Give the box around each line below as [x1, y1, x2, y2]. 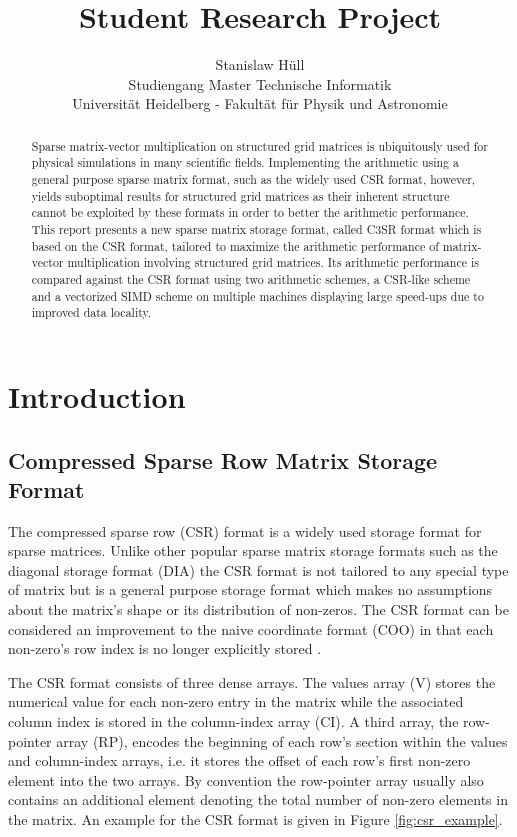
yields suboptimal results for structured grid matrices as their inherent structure [31, 187, 450, 204]
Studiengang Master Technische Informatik [128, 73, 392, 94]
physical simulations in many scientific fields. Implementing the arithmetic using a [31, 154, 459, 171]
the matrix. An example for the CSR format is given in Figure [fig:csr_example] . [8, 809, 503, 830]
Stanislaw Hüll [215, 54, 305, 75]
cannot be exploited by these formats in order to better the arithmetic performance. [31, 204, 469, 221]
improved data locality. [31, 304, 152, 321]
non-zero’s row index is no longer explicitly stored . [8, 638, 322, 659]
